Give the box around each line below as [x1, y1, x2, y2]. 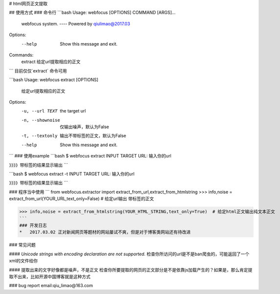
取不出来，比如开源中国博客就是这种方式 [9, 273, 90, 279]
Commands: [9, 52, 34, 58]
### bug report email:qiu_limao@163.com [9, 283, 93, 289]
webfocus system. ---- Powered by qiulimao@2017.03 [21, 21, 130, 26]
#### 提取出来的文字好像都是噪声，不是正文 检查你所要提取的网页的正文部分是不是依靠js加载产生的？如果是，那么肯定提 [9, 267, 253, 272]
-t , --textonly [21, 133, 58, 139]
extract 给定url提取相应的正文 [21, 59, 81, 65]
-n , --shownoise [21, 117, 61, 123]
